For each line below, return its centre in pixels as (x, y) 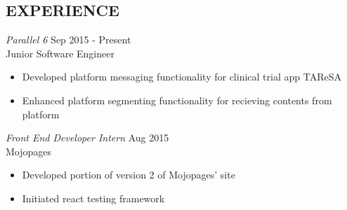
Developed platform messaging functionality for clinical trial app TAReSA (182, 77)
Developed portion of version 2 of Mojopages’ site (129, 175)
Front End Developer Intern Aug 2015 (87, 138)
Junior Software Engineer (60, 53)
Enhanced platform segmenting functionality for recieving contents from (177, 100)
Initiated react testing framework (93, 198)
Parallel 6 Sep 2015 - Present (68, 40)
